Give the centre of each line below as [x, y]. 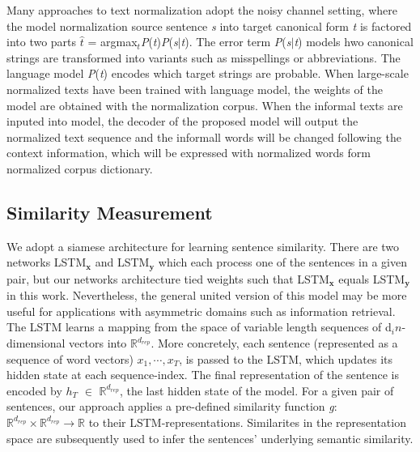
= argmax [112, 42]
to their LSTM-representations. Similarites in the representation [247, 422]
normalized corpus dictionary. [80, 168]
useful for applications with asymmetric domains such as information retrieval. [201, 311]
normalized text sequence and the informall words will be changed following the [204, 136]
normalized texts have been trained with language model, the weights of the [195, 89]
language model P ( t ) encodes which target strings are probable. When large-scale [208, 73]
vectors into [98, 343]
